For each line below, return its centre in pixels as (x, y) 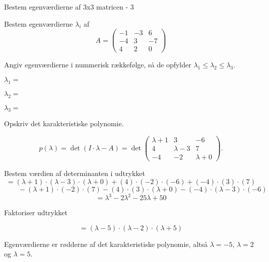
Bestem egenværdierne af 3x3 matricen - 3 (69, 7)
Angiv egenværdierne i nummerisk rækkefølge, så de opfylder (98, 65)
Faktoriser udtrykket (36, 212)
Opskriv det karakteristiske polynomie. (64, 123)
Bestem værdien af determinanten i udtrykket (75, 173)
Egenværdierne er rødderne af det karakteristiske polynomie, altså (106, 244)
